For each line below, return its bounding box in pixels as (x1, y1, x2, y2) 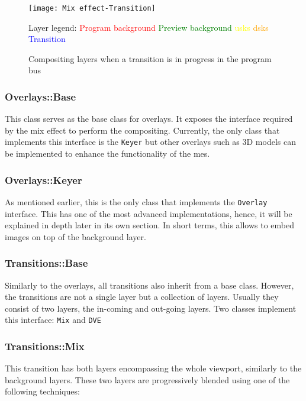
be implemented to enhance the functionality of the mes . (5, 147, 210, 160)
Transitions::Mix (5, 338, 85, 353)
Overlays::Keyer (5, 172, 82, 187)
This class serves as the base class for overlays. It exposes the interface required (5, 112, 293, 125)
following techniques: (5, 385, 80, 397)
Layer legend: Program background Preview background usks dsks (28, 21, 269, 33)
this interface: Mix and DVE (5, 313, 101, 326)
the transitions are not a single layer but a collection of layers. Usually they (5, 290, 279, 303)
